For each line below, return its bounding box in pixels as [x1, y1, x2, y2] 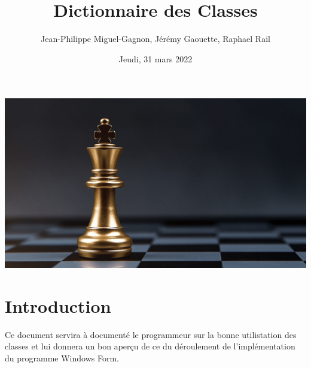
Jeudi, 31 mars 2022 [118, 52, 193, 65]
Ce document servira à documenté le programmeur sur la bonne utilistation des [5, 328, 297, 340]
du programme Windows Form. [5, 351, 119, 364]
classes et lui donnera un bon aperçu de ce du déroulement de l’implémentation [5, 340, 295, 352]
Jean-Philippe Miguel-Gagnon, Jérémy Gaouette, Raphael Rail [41, 32, 270, 45]
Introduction [5, 293, 111, 318]
